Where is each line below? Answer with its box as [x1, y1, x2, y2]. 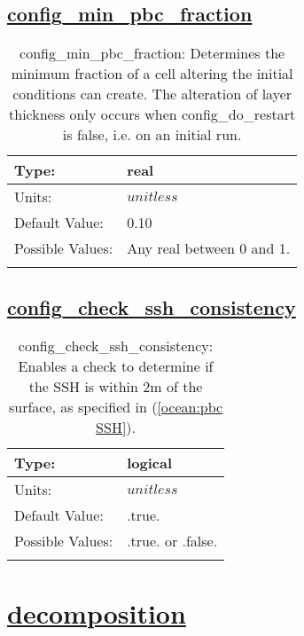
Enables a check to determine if [18, 356, 214, 377]
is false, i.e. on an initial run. [62, 124, 242, 145]
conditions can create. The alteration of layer [12, 83, 292, 105]
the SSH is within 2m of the [28, 376, 203, 397]
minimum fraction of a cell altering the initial [11, 63, 293, 84]
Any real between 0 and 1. [127, 238, 291, 259]
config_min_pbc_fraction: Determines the [19, 43, 285, 64]
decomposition [7, 594, 186, 631]
